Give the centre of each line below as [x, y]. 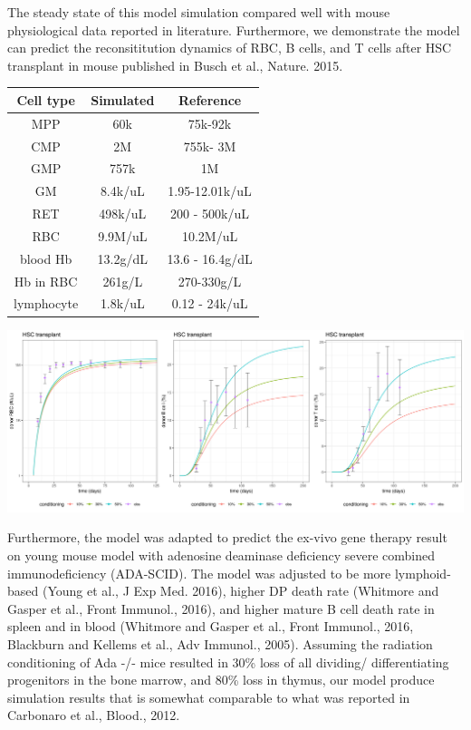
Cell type [46, 99]
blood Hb [46, 258]
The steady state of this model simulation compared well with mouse [199, 12]
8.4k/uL [122, 191]
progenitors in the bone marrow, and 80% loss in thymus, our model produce [221, 680]
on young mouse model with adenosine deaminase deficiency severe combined [221, 555]
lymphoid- [423, 573]
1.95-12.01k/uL [210, 191]
